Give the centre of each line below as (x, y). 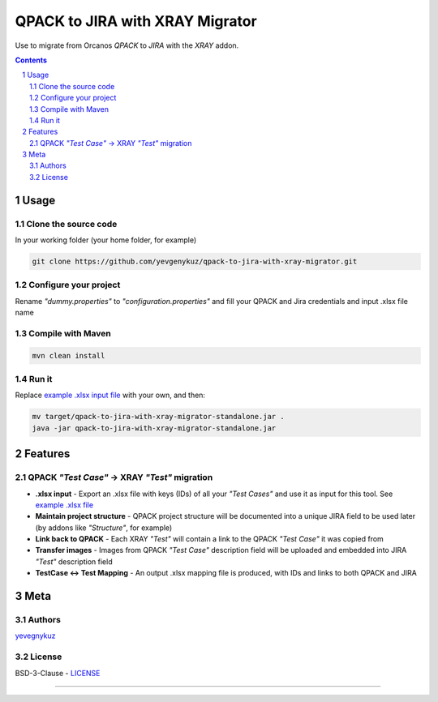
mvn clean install (69, 355)
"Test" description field (74, 561)
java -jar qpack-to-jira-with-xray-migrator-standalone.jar (154, 428)
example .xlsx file (64, 505)
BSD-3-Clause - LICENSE (58, 673)
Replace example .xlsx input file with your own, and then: (110, 395)
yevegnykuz (35, 636)
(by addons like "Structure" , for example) (104, 528)
